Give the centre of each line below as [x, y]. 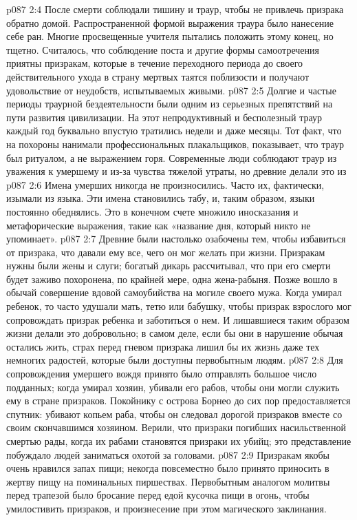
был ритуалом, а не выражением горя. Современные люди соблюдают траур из [172, 157]
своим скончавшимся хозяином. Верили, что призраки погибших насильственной [176, 427]
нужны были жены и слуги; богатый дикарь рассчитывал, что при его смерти [169, 266]
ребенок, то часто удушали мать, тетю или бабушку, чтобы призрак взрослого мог [179, 306]
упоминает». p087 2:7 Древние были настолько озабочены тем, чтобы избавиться [176, 239]
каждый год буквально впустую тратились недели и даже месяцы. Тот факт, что [174, 131]
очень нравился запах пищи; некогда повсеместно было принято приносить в [168, 468]
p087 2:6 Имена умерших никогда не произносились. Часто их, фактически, [165, 184]
